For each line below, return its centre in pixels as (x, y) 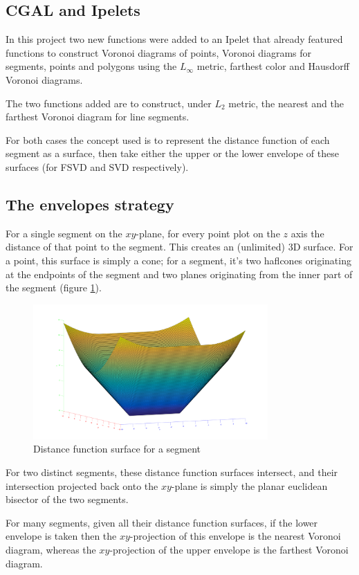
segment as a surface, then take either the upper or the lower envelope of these (172, 153)
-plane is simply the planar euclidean (249, 485)
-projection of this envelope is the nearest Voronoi (235, 536)
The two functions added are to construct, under (109, 103)
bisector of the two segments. (67, 499)
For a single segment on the (64, 233)
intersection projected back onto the (82, 485)
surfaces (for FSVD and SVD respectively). (97, 166)
